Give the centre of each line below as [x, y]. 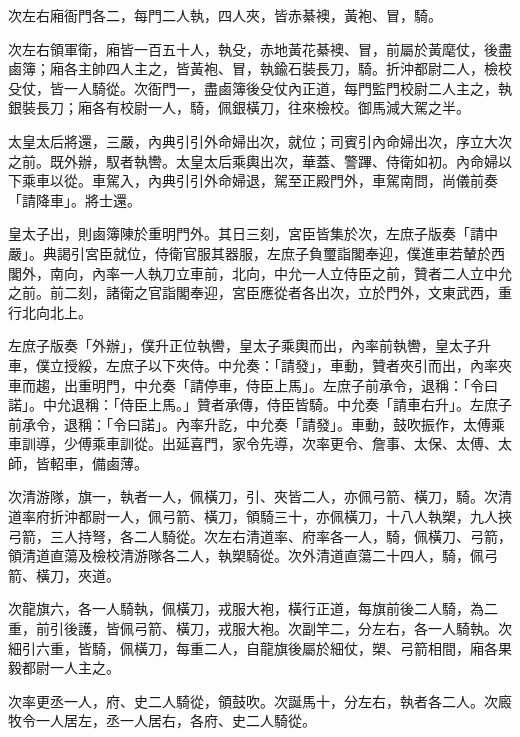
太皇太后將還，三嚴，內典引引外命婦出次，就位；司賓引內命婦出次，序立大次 [260, 140]
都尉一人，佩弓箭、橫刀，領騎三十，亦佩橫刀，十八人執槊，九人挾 [294, 516]
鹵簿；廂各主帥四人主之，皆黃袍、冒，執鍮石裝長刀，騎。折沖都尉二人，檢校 [260, 68]
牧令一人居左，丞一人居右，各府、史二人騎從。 [162, 720]
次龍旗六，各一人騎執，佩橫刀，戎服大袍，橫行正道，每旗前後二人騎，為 [246, 608]
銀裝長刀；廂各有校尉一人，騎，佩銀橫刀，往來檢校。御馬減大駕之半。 [239, 107]
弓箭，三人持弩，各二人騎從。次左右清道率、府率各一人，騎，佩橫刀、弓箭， [260, 535]
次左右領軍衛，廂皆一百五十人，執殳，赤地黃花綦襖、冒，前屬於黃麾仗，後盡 [260, 48]
